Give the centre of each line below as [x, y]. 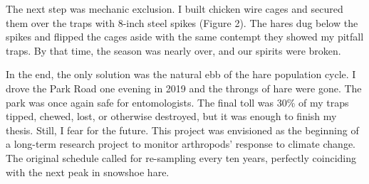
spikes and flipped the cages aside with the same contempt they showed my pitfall [185, 37]
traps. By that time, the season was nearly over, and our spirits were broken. [173, 50]
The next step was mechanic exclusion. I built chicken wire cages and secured [175, 9]
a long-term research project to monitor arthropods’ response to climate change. [181, 144]
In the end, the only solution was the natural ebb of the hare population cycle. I [181, 74]
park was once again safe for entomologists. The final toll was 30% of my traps [177, 102]
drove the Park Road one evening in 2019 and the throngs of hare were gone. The [184, 88]
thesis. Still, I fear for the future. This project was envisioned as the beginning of [182, 130]
